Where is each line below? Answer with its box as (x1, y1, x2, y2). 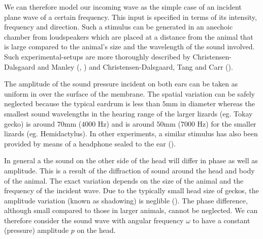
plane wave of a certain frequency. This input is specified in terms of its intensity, (4, 11, 257, 22)
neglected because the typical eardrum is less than (4, 98, 160, 109)
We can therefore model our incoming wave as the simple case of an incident (4, 2, 242, 12)
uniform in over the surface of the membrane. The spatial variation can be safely (4, 88, 255, 99)
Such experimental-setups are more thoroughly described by (4, 51, 190, 62)
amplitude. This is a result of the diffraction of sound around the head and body (4, 165, 255, 175)
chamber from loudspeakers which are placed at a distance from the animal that (4, 31, 253, 42)
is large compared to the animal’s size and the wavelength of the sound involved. (4, 41, 255, 52)
